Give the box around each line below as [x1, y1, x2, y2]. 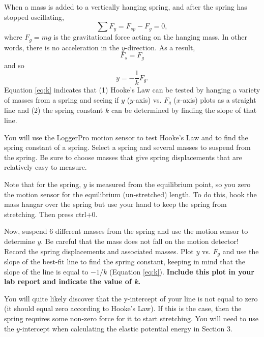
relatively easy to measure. [4, 162, 87, 172]
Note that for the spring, [4, 178, 81, 189]
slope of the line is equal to [4, 266, 89, 277]
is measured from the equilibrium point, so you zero [89, 178, 251, 189]
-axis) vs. [133, 94, 162, 105]
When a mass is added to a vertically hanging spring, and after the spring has [4, 2, 247, 12]
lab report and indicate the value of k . [4, 276, 140, 287]
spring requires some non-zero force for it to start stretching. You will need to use [4, 313, 259, 323]
